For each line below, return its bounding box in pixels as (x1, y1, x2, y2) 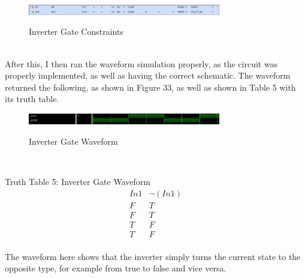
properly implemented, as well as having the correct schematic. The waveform (5, 69, 291, 82)
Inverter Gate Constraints (29, 25, 123, 38)
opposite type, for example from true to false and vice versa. (5, 262, 227, 274)
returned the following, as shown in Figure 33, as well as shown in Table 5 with (5, 80, 296, 93)
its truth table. (5, 92, 59, 105)
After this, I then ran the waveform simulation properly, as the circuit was (5, 57, 278, 70)
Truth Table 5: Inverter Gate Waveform (5, 175, 150, 188)
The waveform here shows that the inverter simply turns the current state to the (5, 250, 301, 262)
